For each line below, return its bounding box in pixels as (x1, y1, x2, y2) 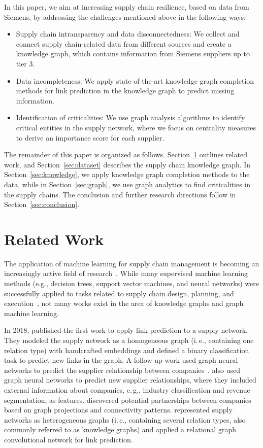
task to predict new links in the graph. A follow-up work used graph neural (4, 355, 238, 365)
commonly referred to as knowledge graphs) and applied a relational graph (4, 424, 236, 435)
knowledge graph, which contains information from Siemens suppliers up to (16, 48, 250, 59)
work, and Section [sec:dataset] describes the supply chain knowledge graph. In (4, 159, 251, 169)
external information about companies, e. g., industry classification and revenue (4, 384, 250, 395)
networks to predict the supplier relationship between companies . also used (4, 364, 240, 375)
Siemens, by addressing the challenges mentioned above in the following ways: (4, 11, 246, 22)
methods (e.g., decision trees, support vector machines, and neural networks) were (4, 278, 259, 288)
